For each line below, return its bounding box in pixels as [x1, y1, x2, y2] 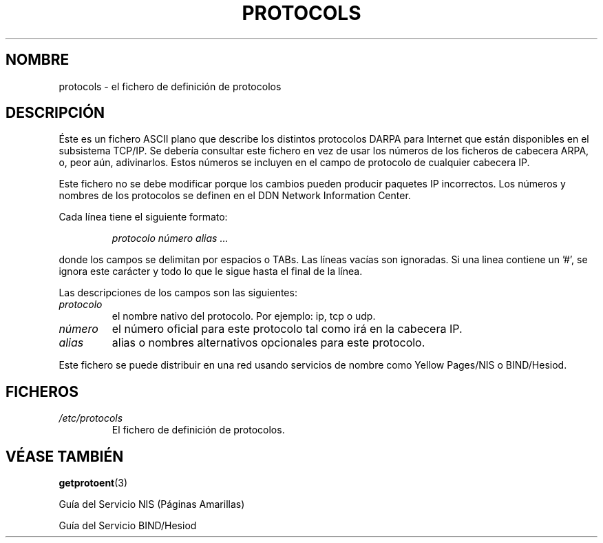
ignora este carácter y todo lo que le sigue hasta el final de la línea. [59, 265, 363, 278]
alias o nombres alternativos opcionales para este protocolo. [112, 336, 425, 350]
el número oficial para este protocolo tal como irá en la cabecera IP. [112, 322, 463, 336]
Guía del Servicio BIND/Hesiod [59, 520, 197, 532]
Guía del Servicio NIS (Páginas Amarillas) [59, 498, 245, 511]
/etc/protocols [59, 412, 123, 424]
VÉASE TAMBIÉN [6, 447, 124, 465]
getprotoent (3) [59, 477, 128, 489]
